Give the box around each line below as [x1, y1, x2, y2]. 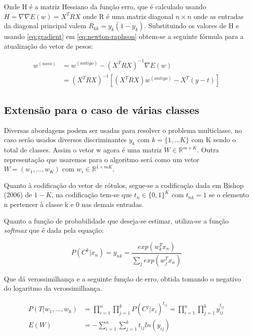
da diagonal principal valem [4, 20, 87, 31]
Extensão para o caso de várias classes [4, 102, 199, 117]
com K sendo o [191, 134, 236, 145]
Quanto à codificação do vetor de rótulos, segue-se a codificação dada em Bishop [4, 180, 244, 190]
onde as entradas [193, 11, 244, 21]
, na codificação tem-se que [52, 189, 132, 200]
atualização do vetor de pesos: [4, 40, 93, 51]
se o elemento [209, 189, 249, 200]
